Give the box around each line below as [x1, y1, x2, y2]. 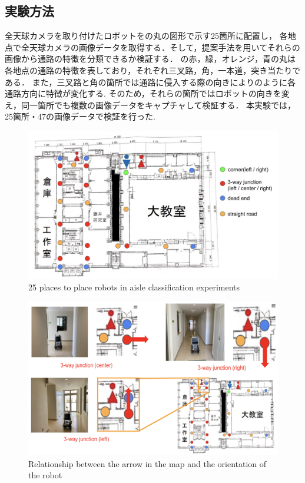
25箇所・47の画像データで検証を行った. [5, 110, 155, 123]
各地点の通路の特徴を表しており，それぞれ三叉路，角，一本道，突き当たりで [5, 64, 301, 76]
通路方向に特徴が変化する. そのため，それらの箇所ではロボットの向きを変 [5, 87, 290, 100]
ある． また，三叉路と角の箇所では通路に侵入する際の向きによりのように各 [5, 75, 296, 88]
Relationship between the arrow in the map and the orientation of [28, 457, 267, 469]
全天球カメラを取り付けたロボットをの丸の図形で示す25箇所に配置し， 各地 [5, 29, 296, 42]
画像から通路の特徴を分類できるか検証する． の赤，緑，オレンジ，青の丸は [5, 52, 296, 65]
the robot [28, 469, 62, 481]
